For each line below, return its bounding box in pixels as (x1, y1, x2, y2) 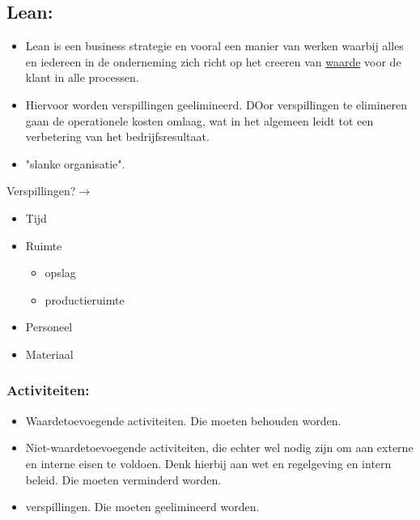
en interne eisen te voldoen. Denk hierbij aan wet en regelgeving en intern (25, 454, 392, 471)
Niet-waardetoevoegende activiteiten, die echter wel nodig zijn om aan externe (25, 439, 414, 456)
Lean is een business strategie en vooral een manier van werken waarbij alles (25, 37, 404, 54)
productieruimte (45, 291, 125, 308)
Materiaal (25, 345, 74, 362)
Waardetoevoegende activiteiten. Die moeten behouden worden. (25, 411, 342, 428)
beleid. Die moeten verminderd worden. (25, 471, 222, 488)
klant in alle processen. (25, 69, 139, 86)
